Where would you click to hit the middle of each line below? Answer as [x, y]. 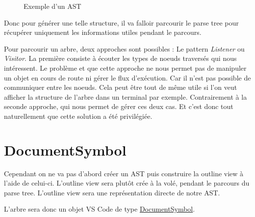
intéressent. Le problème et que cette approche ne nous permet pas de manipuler [125, 68]
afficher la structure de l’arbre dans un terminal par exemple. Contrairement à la [126, 96]
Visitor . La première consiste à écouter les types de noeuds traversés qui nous [120, 58]
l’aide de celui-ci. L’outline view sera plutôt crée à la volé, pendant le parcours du [127, 183]
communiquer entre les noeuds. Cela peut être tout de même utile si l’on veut [121, 87]
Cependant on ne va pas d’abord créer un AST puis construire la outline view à [124, 173]
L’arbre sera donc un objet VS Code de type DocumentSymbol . [100, 209]
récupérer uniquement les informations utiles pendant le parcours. [103, 32]
